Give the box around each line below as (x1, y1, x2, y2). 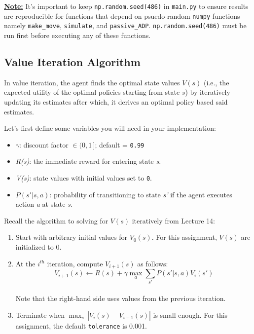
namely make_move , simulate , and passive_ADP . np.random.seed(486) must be (4, 20, 247, 31)
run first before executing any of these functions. (4, 30, 151, 40)
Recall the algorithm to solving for (4, 215, 109, 225)
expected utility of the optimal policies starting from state (4, 87, 180, 97)
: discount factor (19, 139, 69, 149)
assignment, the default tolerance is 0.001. (15, 320, 147, 331)
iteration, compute (47, 258, 103, 268)
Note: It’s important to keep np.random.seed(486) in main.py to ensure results (4, 1, 249, 11)
